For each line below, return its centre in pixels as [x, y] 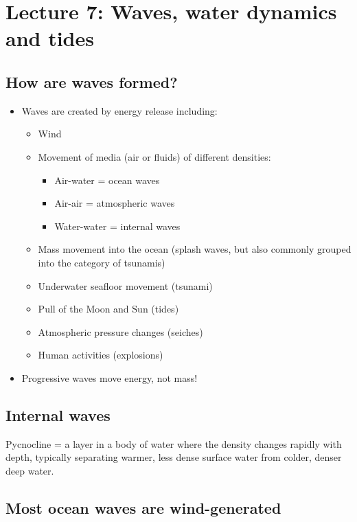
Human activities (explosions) [101, 355]
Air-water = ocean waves [107, 180]
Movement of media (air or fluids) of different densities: [154, 156]
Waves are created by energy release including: [119, 110]
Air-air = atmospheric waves [115, 203]
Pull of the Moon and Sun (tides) [108, 309]
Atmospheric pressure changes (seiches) [120, 331]
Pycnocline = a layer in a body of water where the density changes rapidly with [174, 443]
